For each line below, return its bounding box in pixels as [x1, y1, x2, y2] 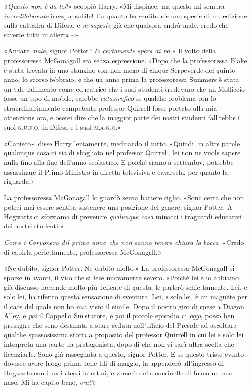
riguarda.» [4, 176, 35, 186]
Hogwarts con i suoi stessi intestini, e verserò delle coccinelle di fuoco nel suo [4, 367, 233, 377]
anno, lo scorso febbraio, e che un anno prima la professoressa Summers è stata [4, 74, 239, 84]
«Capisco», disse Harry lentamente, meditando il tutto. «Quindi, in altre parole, [4, 138, 242, 148]
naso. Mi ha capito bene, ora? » [4, 377, 97, 387]
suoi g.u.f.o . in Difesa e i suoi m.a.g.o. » [4, 122, 121, 132]
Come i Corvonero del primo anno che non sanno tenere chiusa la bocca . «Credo [4, 237, 244, 247]
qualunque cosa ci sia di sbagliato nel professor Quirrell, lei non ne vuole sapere [4, 147, 241, 158]
